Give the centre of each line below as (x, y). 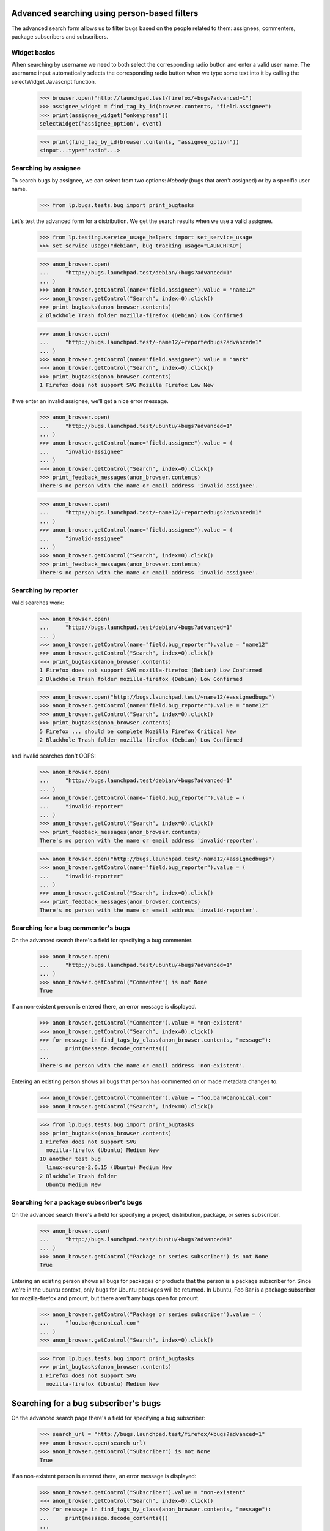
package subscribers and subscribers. (60, 36)
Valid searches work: (38, 603)
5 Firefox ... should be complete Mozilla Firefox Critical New (138, 731)
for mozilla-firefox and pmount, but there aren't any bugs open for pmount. (105, 1298)
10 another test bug (70, 1159)
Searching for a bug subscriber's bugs (86, 1403)
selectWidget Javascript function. (54, 81)
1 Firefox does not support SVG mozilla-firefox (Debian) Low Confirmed (151, 670)
